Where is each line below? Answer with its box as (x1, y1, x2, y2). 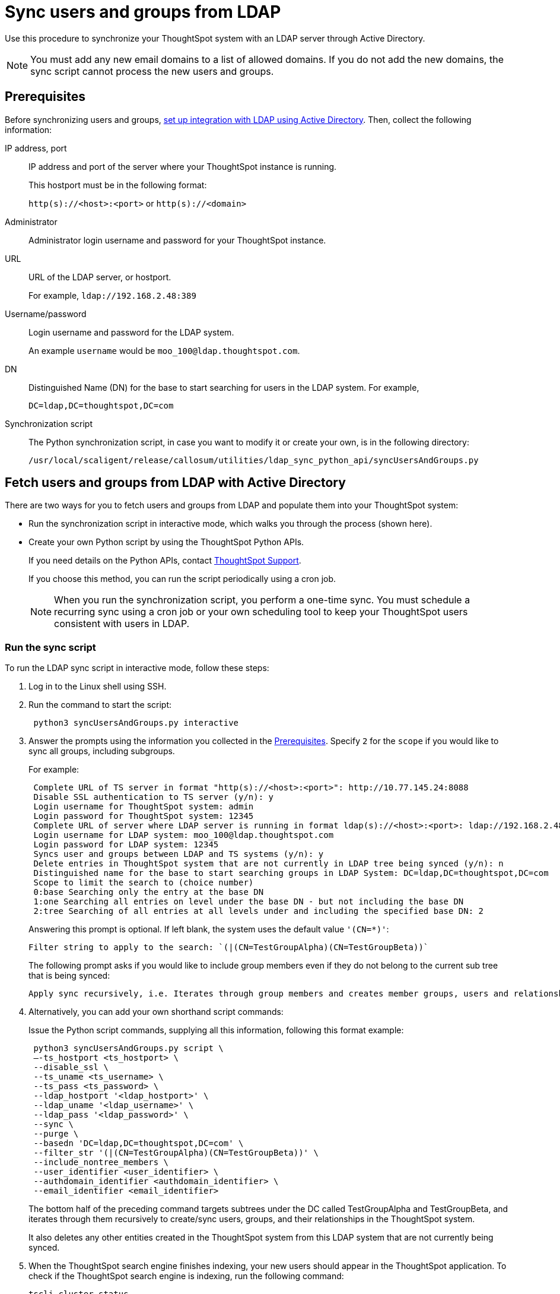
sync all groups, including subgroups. (28, 746, 175, 757)
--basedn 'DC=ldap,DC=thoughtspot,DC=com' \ (33, 1138, 244, 1149)
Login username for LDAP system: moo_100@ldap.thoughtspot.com (33, 830, 334, 840)
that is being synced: (28, 970, 110, 981)
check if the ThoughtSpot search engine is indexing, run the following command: (28, 1271, 344, 1282)
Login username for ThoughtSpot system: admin (33, 802, 254, 812)
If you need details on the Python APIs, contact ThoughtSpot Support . (28, 555, 301, 566)
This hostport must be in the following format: (28, 179, 207, 190)
